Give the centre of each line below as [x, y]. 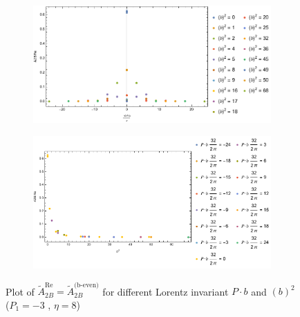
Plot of [20, 291]
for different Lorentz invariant [166, 291]
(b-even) [86, 285]
